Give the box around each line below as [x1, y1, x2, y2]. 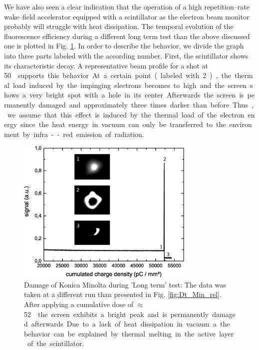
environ [229, 119, 252, 129]
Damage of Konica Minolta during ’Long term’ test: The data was [24, 279, 226, 289]
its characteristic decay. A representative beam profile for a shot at [4, 60, 208, 70]
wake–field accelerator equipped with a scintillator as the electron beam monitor [4, 11, 250, 21]
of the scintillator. [27, 338, 84, 348]
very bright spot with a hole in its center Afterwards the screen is [29, 89, 244, 100]
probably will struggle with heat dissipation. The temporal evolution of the [4, 21, 234, 31]
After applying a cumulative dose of [24, 298, 134, 309]
